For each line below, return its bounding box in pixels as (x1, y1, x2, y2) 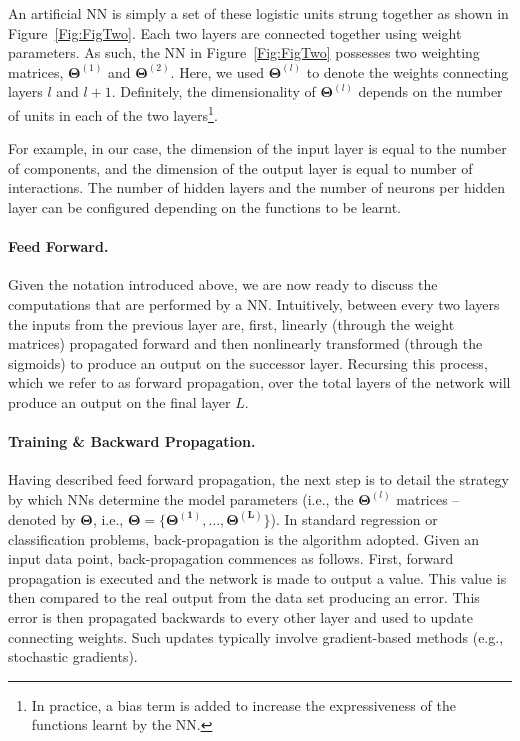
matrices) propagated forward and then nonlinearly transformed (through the (8, 333, 483, 354)
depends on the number (358, 81, 503, 102)
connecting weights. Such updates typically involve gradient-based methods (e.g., (8, 626, 504, 647)
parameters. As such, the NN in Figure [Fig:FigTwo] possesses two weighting (8, 42, 480, 63)
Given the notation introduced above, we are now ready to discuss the (8, 274, 438, 295)
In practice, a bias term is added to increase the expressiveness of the (31, 694, 456, 715)
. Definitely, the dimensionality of (111, 81, 316, 102)
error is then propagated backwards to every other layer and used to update (8, 606, 473, 627)
